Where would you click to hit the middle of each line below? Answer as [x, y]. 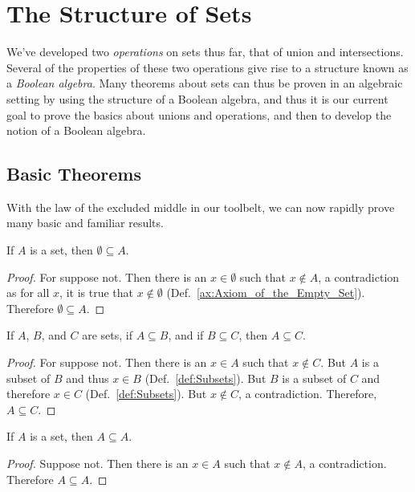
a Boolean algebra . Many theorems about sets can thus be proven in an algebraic [205, 83]
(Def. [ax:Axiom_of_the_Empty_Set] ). [266, 293]
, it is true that [96, 293]
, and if [186, 335]
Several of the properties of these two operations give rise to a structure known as [207, 67]
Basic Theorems [74, 174]
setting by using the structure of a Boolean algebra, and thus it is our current [197, 98]
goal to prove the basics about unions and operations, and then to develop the [199, 114]
